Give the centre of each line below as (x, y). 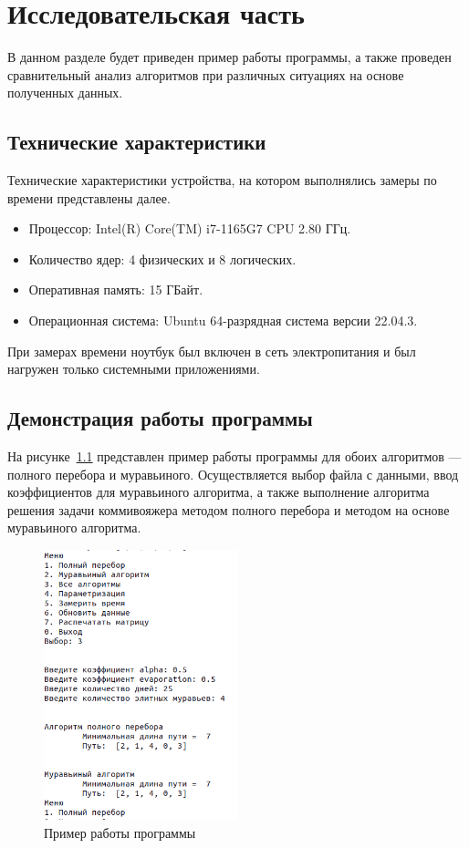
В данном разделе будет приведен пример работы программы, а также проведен (229, 57)
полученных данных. (65, 93)
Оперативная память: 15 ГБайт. (116, 290)
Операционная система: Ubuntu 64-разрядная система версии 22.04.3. (223, 321)
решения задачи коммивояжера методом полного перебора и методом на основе (229, 509)
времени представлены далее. (89, 197)
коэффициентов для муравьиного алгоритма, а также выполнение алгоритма (219, 492)
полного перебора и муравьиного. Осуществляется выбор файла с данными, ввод (233, 474)
